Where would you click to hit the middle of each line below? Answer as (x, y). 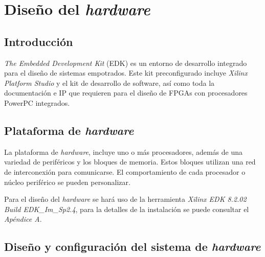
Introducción (39, 41)
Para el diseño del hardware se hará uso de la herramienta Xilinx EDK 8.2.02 (125, 199)
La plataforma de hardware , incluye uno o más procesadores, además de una (124, 151)
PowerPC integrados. (37, 102)
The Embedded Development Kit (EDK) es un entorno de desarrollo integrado (126, 63)
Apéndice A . (23, 219)
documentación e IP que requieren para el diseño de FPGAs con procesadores (126, 93)
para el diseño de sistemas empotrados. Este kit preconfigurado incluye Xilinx (126, 73)
